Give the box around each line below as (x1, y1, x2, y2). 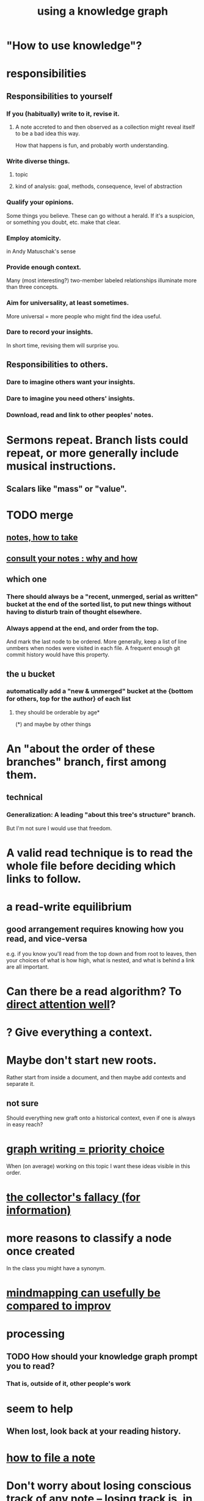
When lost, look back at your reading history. (6, 1426, 181, 1437)
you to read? (6, 1361, 55, 1371)
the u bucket (6, 668, 55, 679)
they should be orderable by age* (15, 708, 100, 716)
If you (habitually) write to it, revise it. (6, 109, 120, 118)
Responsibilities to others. (6, 359, 109, 370)
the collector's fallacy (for (6, 1191, 140, 1204)
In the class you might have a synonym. (6, 1265, 106, 1272)
